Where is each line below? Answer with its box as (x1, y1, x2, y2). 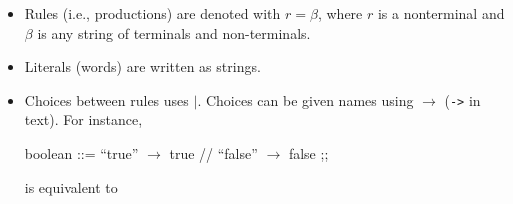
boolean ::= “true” (24, 143, 139, 164)
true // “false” (169, 143, 258, 164)
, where (317, 3, 363, 23)
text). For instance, (24, 109, 143, 130)
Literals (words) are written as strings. (24, 56, 261, 77)
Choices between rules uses (24, 89, 189, 110)
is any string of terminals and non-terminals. (37, 22, 311, 43)
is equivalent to (24, 176, 118, 197)
